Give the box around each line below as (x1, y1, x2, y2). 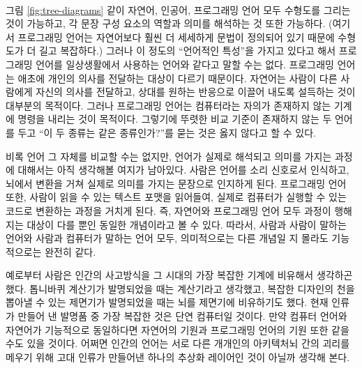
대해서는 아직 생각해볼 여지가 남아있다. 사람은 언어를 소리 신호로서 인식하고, (17, 162, 349, 177)
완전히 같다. (45, 244, 96, 259)
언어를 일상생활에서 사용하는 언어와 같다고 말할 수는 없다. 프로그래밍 (36, 56, 334, 71)
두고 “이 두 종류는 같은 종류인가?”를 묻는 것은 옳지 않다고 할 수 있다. (17, 125, 316, 139)
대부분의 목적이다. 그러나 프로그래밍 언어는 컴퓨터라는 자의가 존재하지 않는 (6, 98, 331, 112)
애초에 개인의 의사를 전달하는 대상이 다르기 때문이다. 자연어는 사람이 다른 (17, 70, 338, 85)
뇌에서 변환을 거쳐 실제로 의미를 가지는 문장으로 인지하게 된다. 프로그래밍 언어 (6, 176, 347, 190)
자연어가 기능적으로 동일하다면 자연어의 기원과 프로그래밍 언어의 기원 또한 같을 (6, 322, 349, 337)
